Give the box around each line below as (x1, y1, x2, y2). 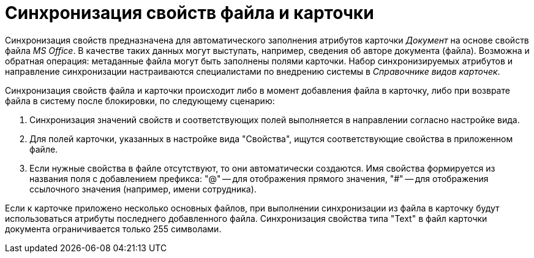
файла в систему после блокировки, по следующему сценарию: (5, 95, 275, 106)
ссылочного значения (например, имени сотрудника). (29, 183, 257, 194)
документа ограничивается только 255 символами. (5, 223, 222, 234)
